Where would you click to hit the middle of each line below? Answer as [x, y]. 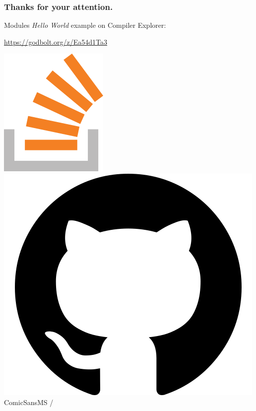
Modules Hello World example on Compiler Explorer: [85, 25]
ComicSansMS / [29, 402]
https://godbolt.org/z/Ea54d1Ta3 [56, 41]
